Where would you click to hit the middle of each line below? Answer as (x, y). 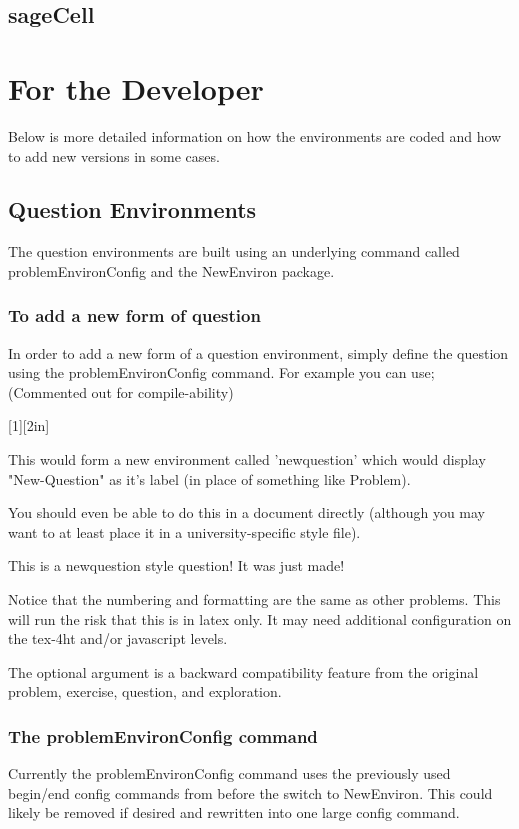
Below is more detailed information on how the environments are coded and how (255, 135)
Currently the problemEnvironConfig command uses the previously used (229, 773)
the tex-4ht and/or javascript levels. (118, 638)
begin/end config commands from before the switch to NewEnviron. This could (250, 792)
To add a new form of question (134, 315)
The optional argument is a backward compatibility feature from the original (243, 671)
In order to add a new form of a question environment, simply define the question (258, 352)
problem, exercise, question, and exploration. (145, 691)
